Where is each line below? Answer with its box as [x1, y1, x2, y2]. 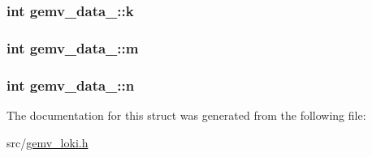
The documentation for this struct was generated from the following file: [6, 106, 366, 123]
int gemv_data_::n [6, 74, 135, 95]
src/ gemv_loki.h [6, 134, 89, 151]
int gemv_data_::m [6, 37, 139, 57]
